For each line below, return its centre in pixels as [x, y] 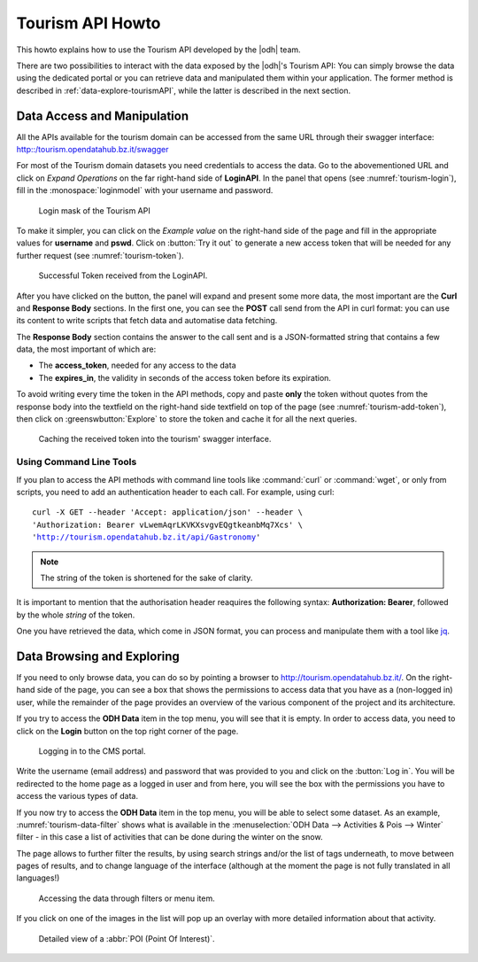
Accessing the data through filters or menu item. [127, 898]
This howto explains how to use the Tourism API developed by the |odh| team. [158, 50]
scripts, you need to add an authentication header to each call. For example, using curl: [175, 492]
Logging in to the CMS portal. [92, 751]
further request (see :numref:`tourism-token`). [100, 255]
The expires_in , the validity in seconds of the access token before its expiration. [185, 377]
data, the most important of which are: [86, 349]
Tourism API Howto [89, 23]
